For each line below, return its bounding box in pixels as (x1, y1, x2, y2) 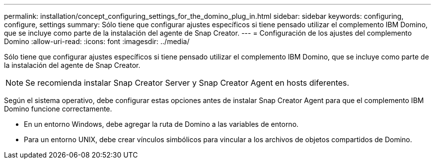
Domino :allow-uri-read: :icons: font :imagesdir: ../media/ (4, 37, 190, 46)
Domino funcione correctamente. (4, 105, 112, 113)
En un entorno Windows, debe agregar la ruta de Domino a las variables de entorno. (24, 120, 299, 128)
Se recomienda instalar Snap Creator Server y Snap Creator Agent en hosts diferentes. (25, 78, 350, 88)
